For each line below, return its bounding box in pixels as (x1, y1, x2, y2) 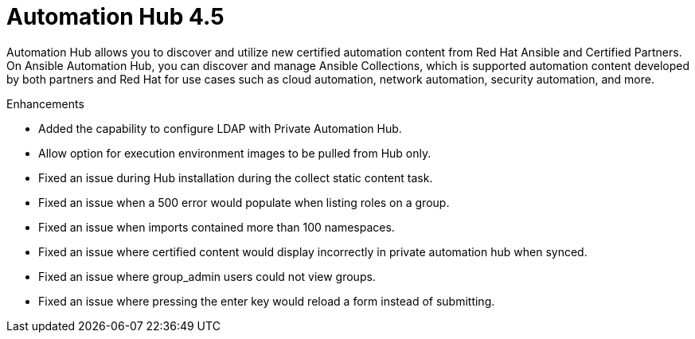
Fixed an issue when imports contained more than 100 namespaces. (38, 220, 395, 234)
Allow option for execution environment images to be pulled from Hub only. (38, 146, 431, 160)
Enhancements (6, 96, 84, 111)
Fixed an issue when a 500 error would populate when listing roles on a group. (38, 195, 450, 209)
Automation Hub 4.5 (6, 3, 225, 30)
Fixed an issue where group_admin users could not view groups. (38, 269, 376, 283)
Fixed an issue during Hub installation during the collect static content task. (38, 170, 433, 185)
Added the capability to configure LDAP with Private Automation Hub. (38, 121, 402, 135)
